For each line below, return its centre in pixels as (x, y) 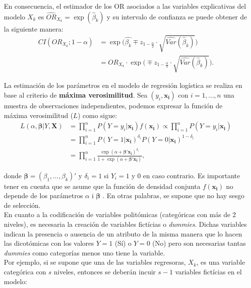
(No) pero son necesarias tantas (199, 243)
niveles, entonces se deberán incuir (105, 272)
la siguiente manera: (34, 28)
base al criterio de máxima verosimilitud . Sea (76, 94)
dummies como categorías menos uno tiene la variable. (85, 252)
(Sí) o (123, 243)
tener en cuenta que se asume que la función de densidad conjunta (102, 186)
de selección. (22, 205)
